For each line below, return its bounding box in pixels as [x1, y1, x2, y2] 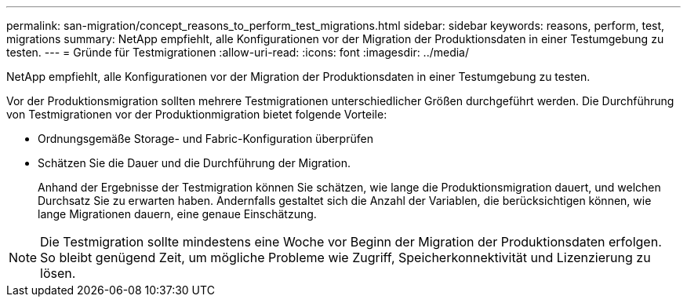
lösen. [40, 265, 76, 281]
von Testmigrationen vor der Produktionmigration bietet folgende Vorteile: [6, 108, 387, 121]
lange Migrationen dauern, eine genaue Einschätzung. [38, 207, 317, 221]
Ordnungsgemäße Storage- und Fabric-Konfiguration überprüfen [38, 132, 373, 145]
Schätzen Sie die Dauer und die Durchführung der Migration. [38, 156, 351, 170]
